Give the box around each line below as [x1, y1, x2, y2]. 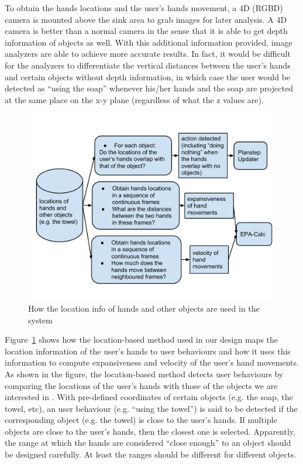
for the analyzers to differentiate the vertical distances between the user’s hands [5, 59, 291, 71]
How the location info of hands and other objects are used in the [28, 302, 260, 314]
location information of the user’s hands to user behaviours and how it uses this [5, 344, 291, 357]
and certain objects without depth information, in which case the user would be [5, 70, 291, 83]
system [28, 313, 53, 326]
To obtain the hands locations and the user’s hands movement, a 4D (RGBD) [5, 2, 283, 13]
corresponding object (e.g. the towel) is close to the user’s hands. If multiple [5, 414, 277, 426]
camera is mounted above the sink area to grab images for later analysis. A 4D [5, 13, 287, 25]
